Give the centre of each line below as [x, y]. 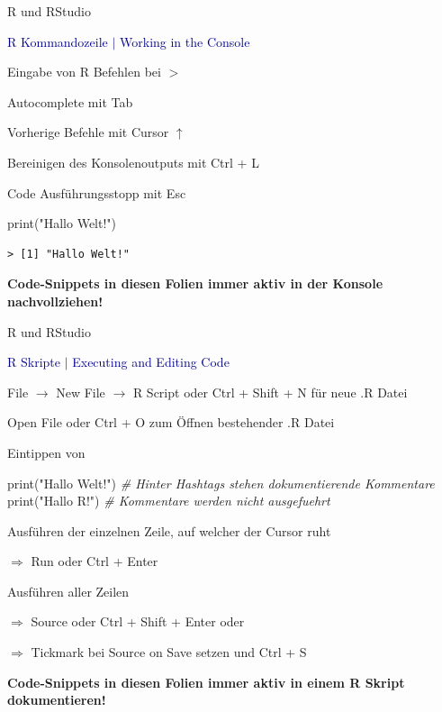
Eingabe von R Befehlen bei [84, 72]
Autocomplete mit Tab [70, 101]
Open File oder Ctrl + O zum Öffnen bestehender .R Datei [171, 422]
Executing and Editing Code [151, 362]
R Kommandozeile [58, 41]
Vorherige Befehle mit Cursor [88, 132]
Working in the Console [185, 41]
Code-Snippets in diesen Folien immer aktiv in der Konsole [195, 283]
